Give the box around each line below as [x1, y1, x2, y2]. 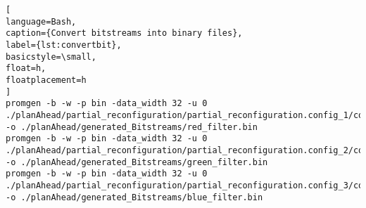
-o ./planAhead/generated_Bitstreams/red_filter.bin [6, 122, 258, 132]
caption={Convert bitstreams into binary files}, [6, 28, 243, 39]
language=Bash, [6, 16, 77, 27]
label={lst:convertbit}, [6, 39, 122, 50]
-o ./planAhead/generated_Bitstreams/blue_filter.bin [6, 192, 263, 202]
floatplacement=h [6, 74, 87, 85]
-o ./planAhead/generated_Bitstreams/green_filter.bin [6, 157, 268, 167]
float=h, [6, 63, 46, 74]
